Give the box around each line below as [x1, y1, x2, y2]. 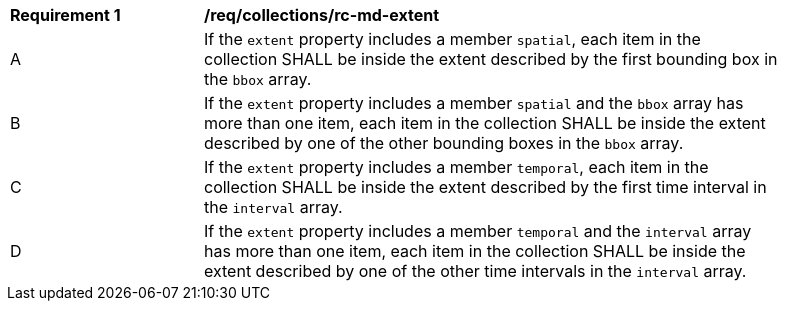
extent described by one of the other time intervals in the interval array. [204, 261, 747, 281]
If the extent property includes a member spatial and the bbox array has [204, 93, 744, 113]
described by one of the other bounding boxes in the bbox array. [204, 133, 684, 153]
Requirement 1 [10, 5, 121, 25]
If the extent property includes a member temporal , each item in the [204, 157, 709, 177]
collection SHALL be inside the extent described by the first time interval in [204, 177, 767, 197]
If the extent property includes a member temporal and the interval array [204, 221, 752, 241]
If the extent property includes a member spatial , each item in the [204, 29, 701, 49]
